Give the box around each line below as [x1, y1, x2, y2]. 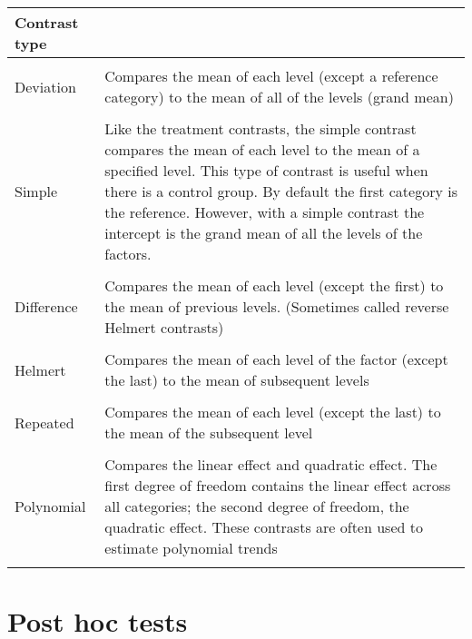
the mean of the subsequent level [104, 422, 313, 443]
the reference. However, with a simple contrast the [104, 202, 425, 222]
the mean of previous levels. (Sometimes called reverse [104, 296, 449, 317]
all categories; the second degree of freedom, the [104, 496, 409, 516]
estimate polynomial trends [104, 537, 278, 558]
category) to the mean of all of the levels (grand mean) [104, 86, 454, 107]
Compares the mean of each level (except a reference [104, 65, 438, 86]
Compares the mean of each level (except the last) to [104, 401, 441, 422]
